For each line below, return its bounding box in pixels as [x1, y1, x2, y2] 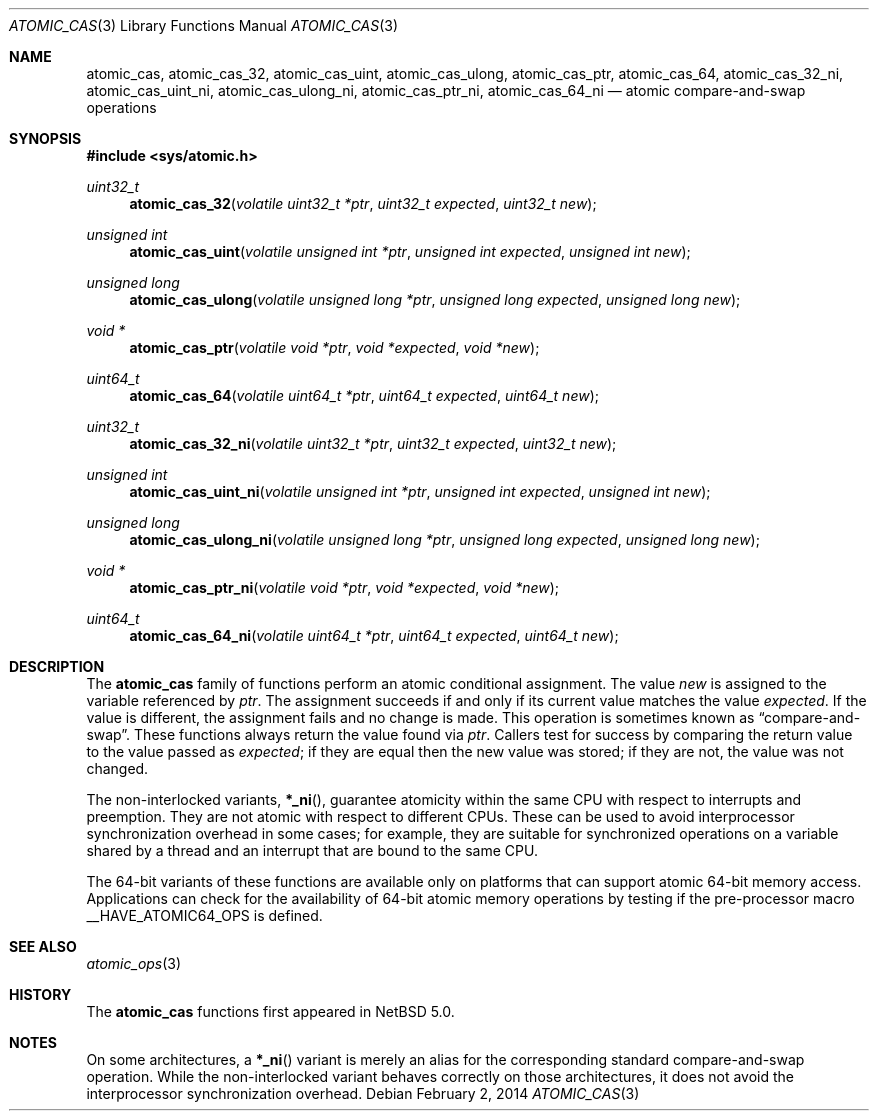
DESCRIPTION [9, 658, 105, 675]
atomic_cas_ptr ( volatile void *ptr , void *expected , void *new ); [129, 339, 540, 356]
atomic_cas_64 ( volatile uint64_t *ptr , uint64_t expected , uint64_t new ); [129, 387, 599, 404]
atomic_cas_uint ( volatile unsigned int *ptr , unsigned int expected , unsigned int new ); [129, 243, 691, 260]
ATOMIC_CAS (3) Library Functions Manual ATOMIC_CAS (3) [9, 17, 399, 34]
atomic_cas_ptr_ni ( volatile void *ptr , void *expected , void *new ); [129, 579, 560, 596]
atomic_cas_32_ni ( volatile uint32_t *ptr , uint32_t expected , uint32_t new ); [129, 435, 617, 452]
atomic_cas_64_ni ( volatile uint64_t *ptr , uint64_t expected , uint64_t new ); [129, 627, 619, 644]
